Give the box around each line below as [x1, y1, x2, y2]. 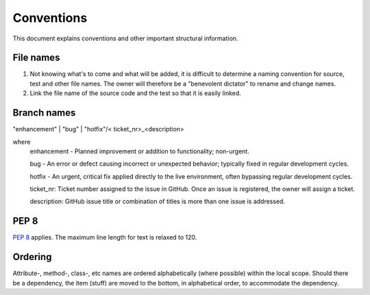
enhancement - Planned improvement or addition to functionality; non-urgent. [29, 147, 249, 155]
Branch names [12, 107, 76, 119]
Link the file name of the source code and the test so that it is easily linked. [29, 89, 241, 97]
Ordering [12, 251, 52, 263]
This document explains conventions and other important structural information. [12, 34, 238, 42]
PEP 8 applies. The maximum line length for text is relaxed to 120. [12, 233, 197, 242]
